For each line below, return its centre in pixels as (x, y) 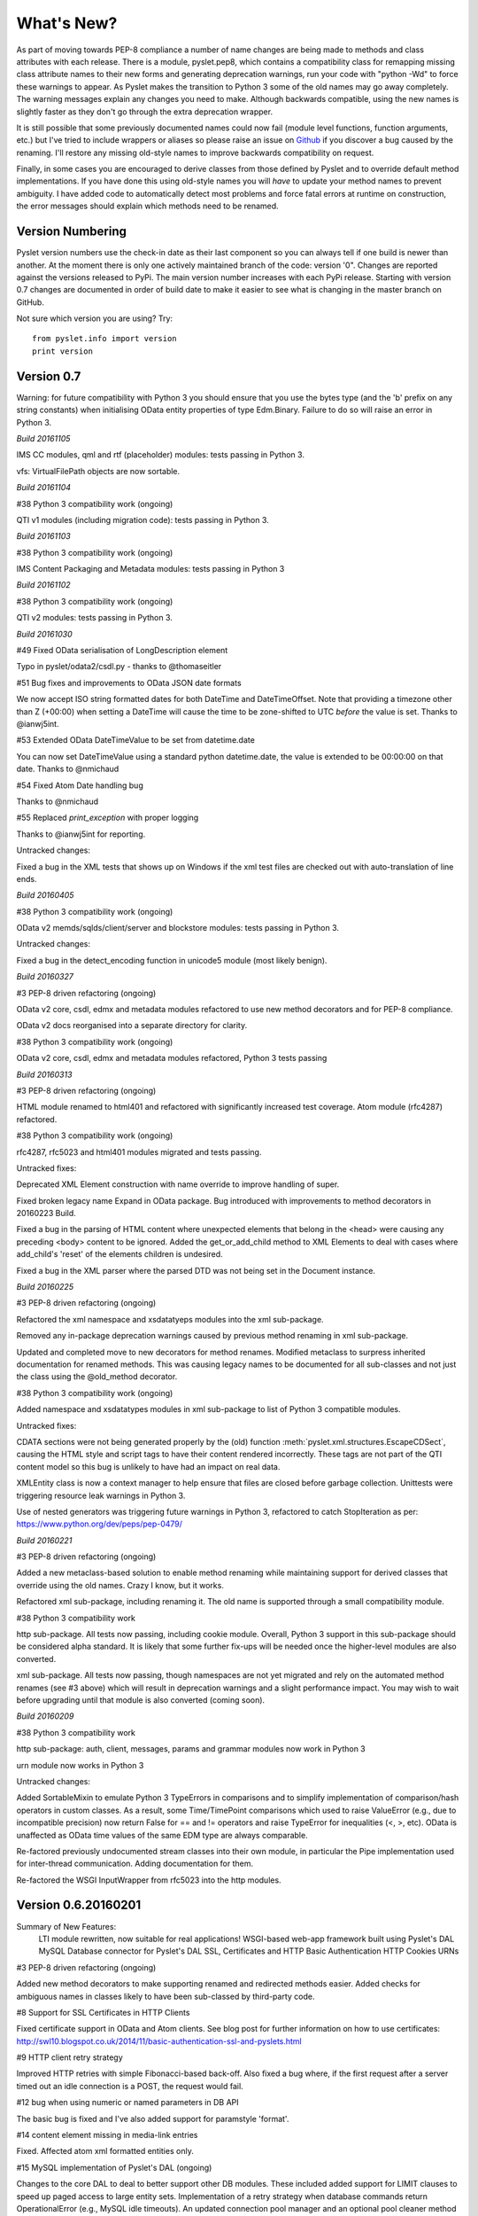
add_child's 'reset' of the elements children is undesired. (119, 1254)
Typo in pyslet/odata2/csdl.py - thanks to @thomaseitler (119, 667)
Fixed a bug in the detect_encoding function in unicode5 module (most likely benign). (172, 960)
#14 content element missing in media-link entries (107, 2135)
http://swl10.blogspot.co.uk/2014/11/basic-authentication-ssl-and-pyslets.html (159, 2041)
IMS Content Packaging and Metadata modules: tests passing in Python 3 (150, 569)
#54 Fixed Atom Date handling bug (80, 785)
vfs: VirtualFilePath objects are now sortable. (98, 471)
